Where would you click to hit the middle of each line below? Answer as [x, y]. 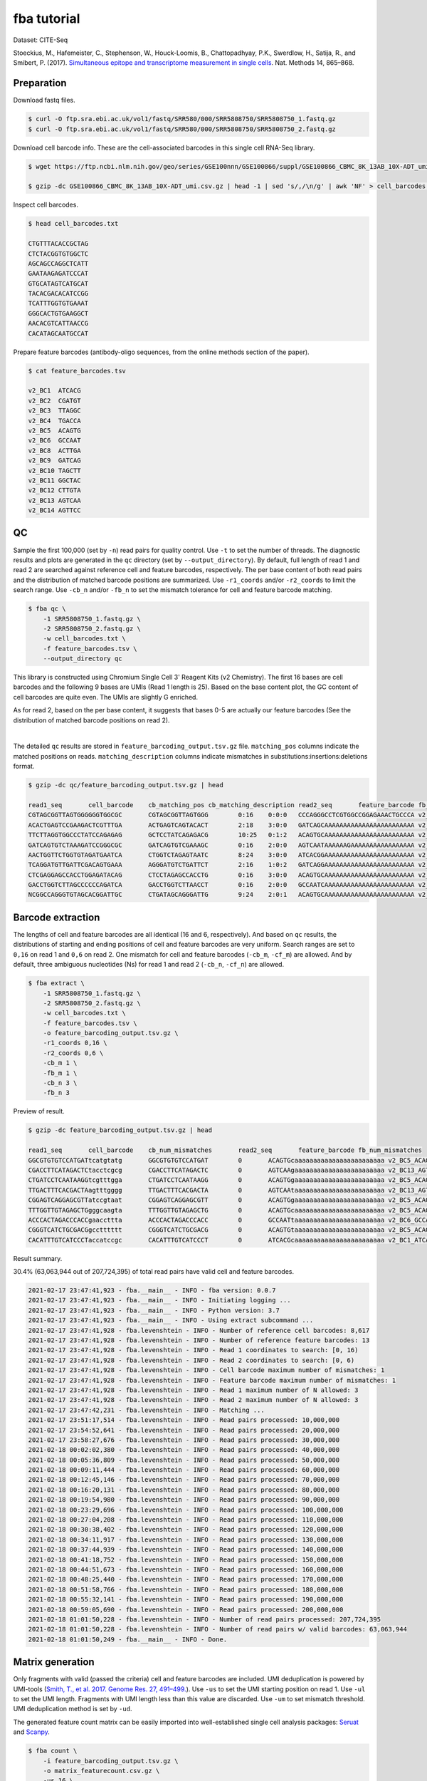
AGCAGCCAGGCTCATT [58, 263]
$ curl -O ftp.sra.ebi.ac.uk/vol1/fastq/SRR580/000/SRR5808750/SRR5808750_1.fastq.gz [182, 119]
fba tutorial [47, 19]
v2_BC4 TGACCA [54, 421]
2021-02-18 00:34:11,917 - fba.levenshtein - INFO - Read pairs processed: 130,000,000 [186, 1539]
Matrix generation [54, 1662]
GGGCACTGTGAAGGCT [58, 313]
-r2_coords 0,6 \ [73, 1053]
